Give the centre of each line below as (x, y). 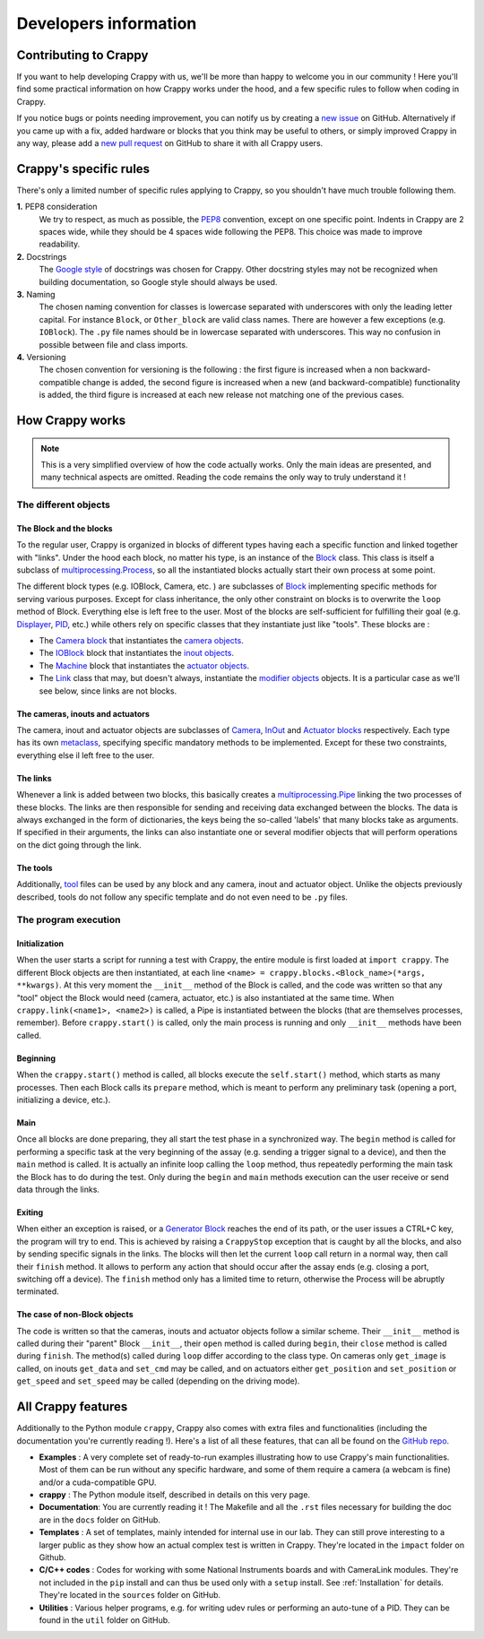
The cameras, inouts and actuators (83, 713)
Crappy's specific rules (83, 169)
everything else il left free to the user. (86, 755)
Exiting (30, 1212)
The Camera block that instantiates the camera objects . (141, 641)
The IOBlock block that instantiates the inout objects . (137, 653)
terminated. (38, 1291)
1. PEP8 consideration (57, 207)
